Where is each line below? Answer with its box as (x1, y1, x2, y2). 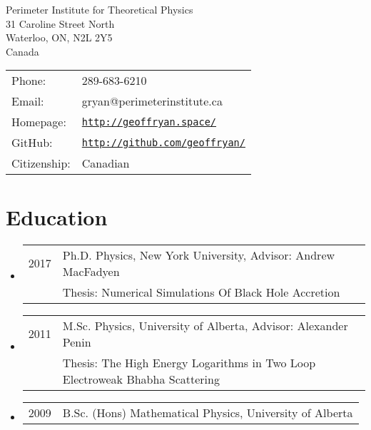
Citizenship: (11, 155, 71, 172)
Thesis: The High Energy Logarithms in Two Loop (62, 354, 316, 371)
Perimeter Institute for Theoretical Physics (6, 2, 193, 16)
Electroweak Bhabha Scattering (62, 370, 220, 387)
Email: (11, 93, 44, 110)
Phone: (11, 72, 46, 89)
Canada (6, 43, 39, 58)
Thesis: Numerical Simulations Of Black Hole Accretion (62, 283, 340, 300)
